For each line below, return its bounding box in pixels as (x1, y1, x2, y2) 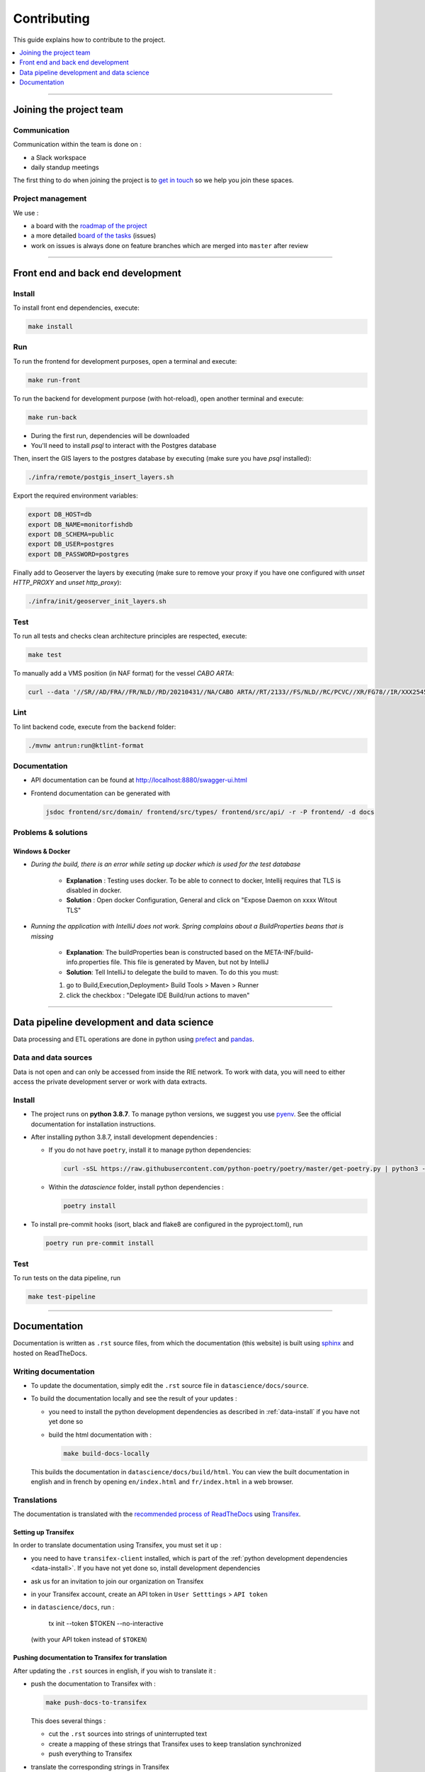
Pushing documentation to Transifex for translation (13, 1654, 167, 1662)
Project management (13, 194, 87, 203)
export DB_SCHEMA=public (28, 530, 115, 539)
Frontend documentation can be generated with (30, 789, 170, 797)
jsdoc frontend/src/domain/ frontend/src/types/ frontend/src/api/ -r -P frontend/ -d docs (45, 808, 375, 816)
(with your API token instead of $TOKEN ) (30, 1635, 148, 1644)
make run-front (28, 376, 81, 384)
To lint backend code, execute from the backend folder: (13, 722, 176, 731)
